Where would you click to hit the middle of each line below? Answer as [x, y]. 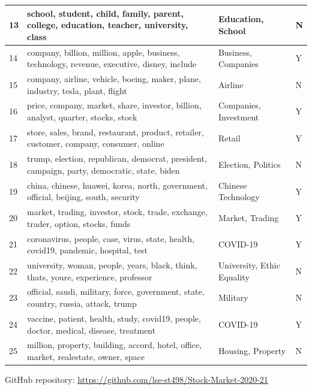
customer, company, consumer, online [96, 143]
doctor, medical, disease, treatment [91, 330]
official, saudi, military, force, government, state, [116, 291]
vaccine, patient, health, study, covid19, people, [114, 318]
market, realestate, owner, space [86, 356]
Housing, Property [252, 351]
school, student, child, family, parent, [105, 13]
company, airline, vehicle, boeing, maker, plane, [114, 78]
